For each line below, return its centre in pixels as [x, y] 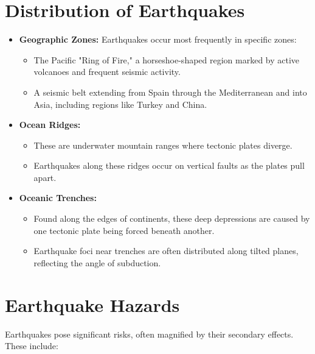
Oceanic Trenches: [58, 198]
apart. [45, 177]
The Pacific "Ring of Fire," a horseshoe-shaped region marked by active [167, 59]
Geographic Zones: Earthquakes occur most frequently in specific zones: [158, 39]
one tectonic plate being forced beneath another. [124, 230]
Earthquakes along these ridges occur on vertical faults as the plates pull [169, 165]
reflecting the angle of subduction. [97, 262]
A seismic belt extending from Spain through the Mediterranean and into [170, 92]
